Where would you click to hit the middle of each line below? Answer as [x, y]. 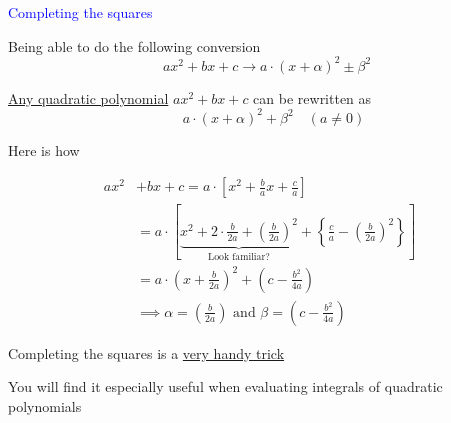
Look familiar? [239, 256]
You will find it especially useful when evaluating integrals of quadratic [225, 386]
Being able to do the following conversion [134, 45]
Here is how [44, 149]
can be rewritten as [312, 97]
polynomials [45, 406]
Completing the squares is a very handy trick [146, 352]
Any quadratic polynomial [88, 97]
